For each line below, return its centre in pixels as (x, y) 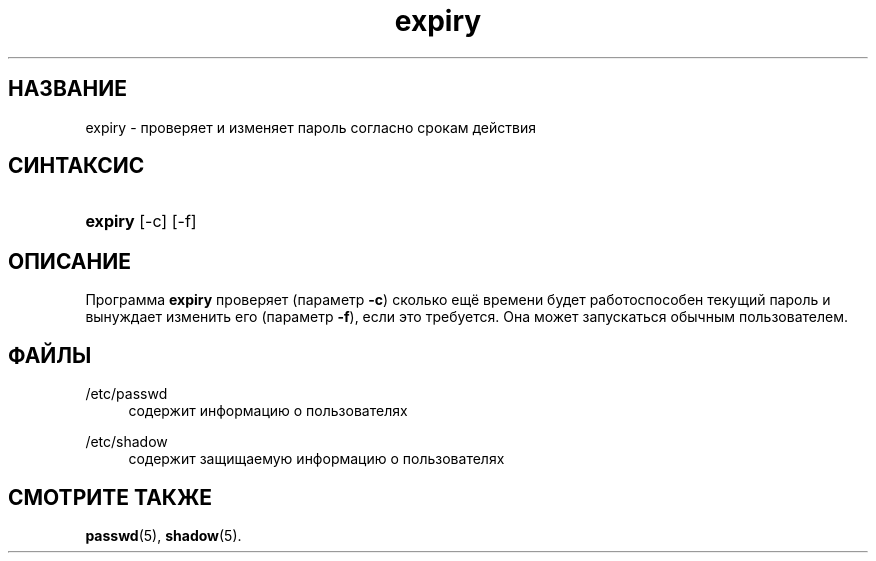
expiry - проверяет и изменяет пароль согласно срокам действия (310, 127)
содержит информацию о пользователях (268, 411)
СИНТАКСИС (76, 166)
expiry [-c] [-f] (141, 221)
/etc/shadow (126, 442)
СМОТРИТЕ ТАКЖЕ (110, 497)
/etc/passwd (126, 394)
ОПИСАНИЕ (69, 261)
